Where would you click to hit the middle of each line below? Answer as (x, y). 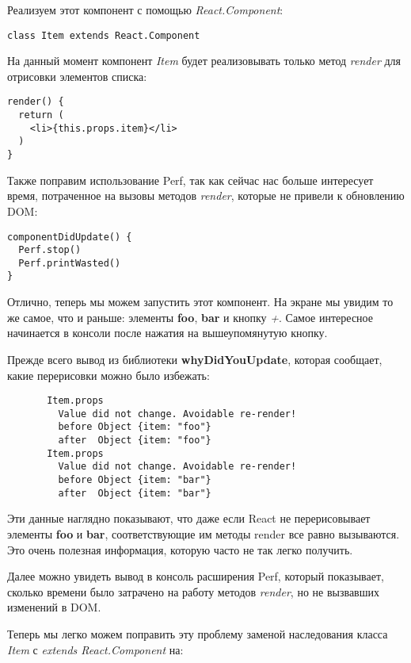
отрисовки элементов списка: (77, 76)
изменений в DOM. (54, 607)
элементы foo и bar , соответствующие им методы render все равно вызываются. (204, 533)
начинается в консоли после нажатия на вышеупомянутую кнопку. (167, 333)
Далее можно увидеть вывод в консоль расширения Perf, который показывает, (196, 576)
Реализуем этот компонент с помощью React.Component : (145, 10)
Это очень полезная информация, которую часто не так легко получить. (180, 549)
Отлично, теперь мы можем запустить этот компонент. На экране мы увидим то (200, 302)
